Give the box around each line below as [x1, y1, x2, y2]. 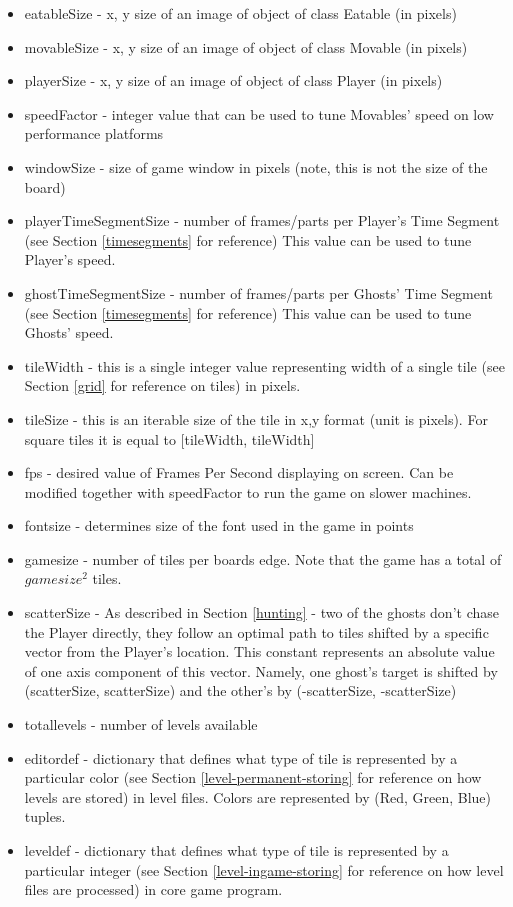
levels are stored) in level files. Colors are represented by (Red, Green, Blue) [24, 786, 491, 807]
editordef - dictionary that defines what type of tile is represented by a [24, 747, 458, 768]
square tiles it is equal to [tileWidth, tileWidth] [24, 428, 315, 449]
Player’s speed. [24, 249, 116, 270]
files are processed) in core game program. [24, 879, 283, 900]
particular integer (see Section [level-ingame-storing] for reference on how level [24, 859, 504, 880]
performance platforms [24, 123, 164, 144]
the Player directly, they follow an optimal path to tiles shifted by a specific [24, 621, 489, 642]
